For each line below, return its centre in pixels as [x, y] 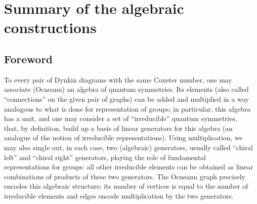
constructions [50, 27]
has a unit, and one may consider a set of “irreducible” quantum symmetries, [121, 118]
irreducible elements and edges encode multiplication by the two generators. [119, 195]
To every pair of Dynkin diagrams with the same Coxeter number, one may [118, 79]
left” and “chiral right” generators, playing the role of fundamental [105, 157]
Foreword [28, 59]
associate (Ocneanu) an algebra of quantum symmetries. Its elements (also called [127, 89]
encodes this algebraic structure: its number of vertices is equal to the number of [126, 186]
